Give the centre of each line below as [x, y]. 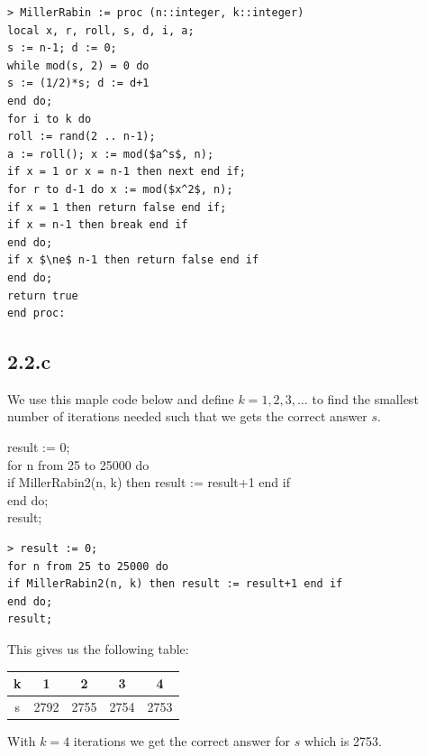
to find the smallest [365, 398]
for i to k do [50, 119]
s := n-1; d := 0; [62, 48]
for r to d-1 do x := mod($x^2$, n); [120, 189]
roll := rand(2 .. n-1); [82, 137]
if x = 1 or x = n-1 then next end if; [127, 172]
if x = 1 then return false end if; [117, 207]
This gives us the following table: [98, 649]
